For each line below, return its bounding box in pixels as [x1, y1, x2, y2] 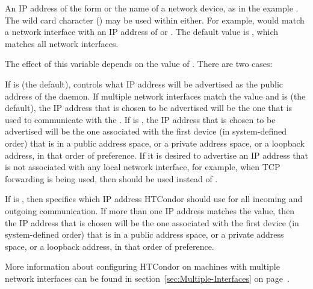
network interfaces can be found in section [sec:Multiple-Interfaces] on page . [5, 272, 290, 284]
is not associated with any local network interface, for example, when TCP [5, 160, 280, 173]
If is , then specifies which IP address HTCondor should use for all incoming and [5, 192, 303, 205]
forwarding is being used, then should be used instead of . [5, 172, 218, 185]
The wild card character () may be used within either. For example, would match [5, 13, 305, 26]
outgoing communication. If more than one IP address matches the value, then [5, 204, 295, 217]
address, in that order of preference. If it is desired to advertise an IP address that [5, 148, 308, 161]
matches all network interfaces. [5, 37, 119, 49]
